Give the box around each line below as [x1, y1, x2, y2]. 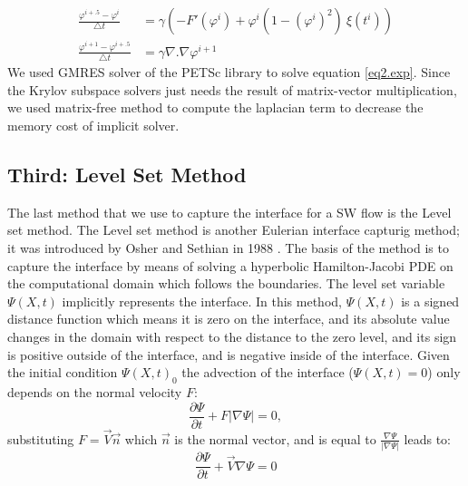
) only [427, 363, 461, 382]
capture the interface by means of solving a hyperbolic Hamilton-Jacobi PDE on [7, 256, 453, 275]
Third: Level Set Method [7, 160, 247, 188]
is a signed [401, 291, 460, 310]
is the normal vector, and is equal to [174, 429, 376, 448]
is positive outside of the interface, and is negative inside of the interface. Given [7, 345, 450, 364]
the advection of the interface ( [181, 363, 354, 382]
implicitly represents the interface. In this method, [62, 291, 342, 310]
